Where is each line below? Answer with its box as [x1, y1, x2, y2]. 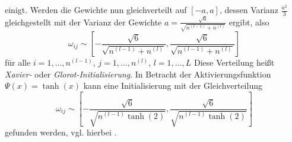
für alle [5, 56, 31, 69]
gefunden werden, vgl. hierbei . [5, 125, 117, 138]
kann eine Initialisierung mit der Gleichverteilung [83, 79, 262, 92]
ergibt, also [228, 15, 269, 28]
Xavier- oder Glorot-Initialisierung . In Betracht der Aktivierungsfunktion [5, 67, 271, 80]
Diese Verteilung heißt [194, 56, 275, 69]
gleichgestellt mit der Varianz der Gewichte [5, 15, 162, 28]
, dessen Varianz [219, 4, 278, 15]
